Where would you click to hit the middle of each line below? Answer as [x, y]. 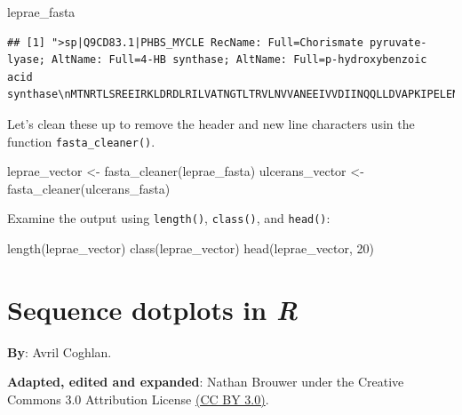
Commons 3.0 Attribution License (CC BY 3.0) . [138, 399]
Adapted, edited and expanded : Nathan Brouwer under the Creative [206, 382]
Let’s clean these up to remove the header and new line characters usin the [211, 123]
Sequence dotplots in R [152, 309]
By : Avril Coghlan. [60, 351]
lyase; [26, 60]
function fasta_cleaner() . [81, 141]
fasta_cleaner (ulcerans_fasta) [89, 188]
